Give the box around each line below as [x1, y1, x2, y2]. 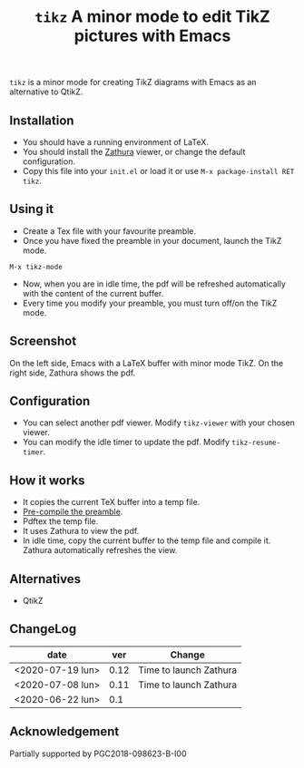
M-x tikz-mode [9, 262, 64, 271]
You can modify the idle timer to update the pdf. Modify [22, 437, 230, 448]
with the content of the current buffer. [22, 287, 164, 298]
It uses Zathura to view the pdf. [22, 526, 140, 537]
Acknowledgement [9, 724, 120, 740]
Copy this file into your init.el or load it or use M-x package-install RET [22, 166, 295, 176]
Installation [9, 112, 74, 128]
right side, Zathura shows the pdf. [9, 367, 136, 378]
